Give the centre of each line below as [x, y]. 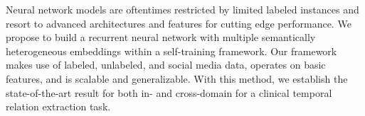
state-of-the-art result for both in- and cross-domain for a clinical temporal [169, 92]
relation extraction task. [58, 106]
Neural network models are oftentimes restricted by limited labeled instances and [182, 9]
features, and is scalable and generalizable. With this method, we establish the [177, 78]
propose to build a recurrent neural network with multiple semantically [161, 37]
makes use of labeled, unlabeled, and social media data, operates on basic [166, 65]
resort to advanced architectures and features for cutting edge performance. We [179, 23]
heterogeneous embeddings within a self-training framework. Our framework [171, 51]
